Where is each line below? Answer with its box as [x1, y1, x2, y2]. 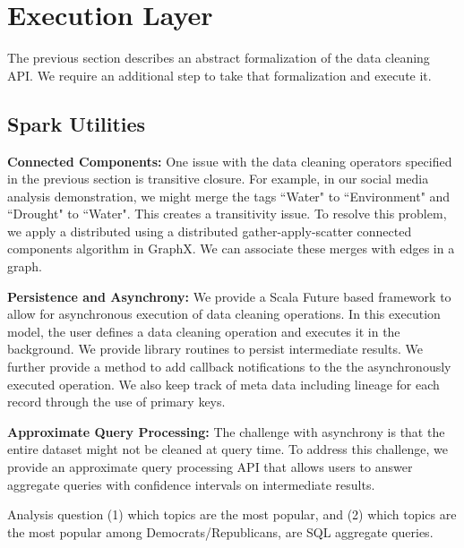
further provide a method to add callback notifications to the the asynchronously [7, 357, 451, 376]
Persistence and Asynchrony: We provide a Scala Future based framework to [7, 287, 451, 305]
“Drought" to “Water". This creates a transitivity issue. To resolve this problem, [7, 204, 447, 223]
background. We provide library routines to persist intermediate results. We [7, 339, 423, 358]
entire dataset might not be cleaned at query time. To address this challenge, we [7, 440, 448, 458]
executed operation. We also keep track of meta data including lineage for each [7, 374, 440, 393]
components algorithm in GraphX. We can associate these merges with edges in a [7, 239, 455, 258]
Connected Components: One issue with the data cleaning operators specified [7, 151, 452, 170]
